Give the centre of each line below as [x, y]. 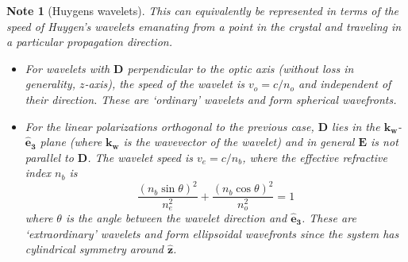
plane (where [71, 142]
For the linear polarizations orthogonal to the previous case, [169, 126]
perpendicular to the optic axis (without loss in [241, 68]
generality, [50, 84]
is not [385, 142]
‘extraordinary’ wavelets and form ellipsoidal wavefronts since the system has [212, 233]
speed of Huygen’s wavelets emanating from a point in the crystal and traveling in [204, 26]
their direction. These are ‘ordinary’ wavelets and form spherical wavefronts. [211, 99]
